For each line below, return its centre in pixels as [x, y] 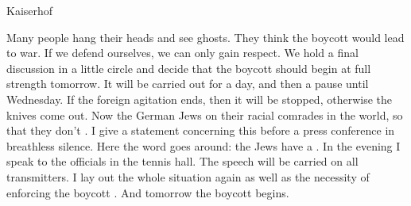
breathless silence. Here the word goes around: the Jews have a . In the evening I [204, 145]
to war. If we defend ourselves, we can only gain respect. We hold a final [182, 53]
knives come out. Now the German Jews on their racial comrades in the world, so [205, 114]
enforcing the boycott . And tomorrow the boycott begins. [148, 192]
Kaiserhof [30, 10]
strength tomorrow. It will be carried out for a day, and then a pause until [188, 84]
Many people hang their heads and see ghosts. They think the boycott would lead [205, 37]
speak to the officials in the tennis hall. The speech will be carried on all [182, 161]
